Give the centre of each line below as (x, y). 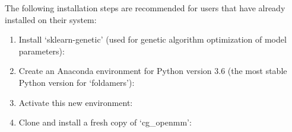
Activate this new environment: (76, 102)
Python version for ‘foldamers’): (77, 82)
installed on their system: (51, 19)
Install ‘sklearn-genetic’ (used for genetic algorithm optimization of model (153, 39)
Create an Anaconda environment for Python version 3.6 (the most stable (153, 71)
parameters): (42, 51)
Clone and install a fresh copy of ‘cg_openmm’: (105, 122)
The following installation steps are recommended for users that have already (145, 8)
